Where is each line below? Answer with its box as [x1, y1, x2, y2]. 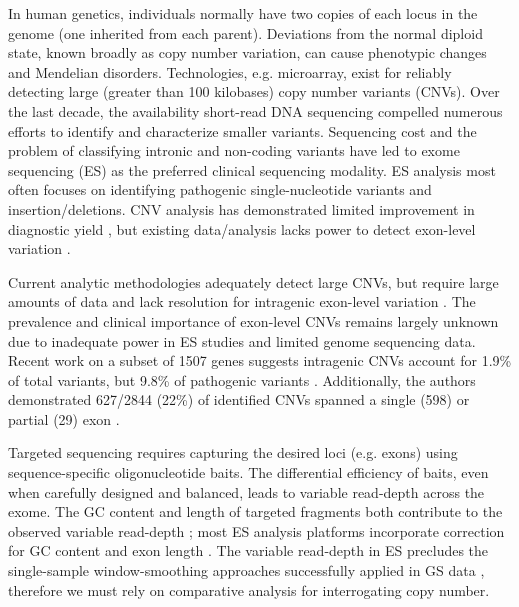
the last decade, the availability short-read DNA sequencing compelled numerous [8, 100, 503, 121]
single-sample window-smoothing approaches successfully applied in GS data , [8, 560, 485, 581]
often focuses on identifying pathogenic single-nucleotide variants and [8, 179, 432, 200]
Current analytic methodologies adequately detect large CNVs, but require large [8, 271, 499, 292]
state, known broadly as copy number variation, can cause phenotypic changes [8, 42, 487, 63]
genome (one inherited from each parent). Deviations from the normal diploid [8, 22, 483, 43]
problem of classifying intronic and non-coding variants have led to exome [8, 140, 460, 161]
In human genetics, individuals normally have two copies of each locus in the [8, 3, 478, 23]
